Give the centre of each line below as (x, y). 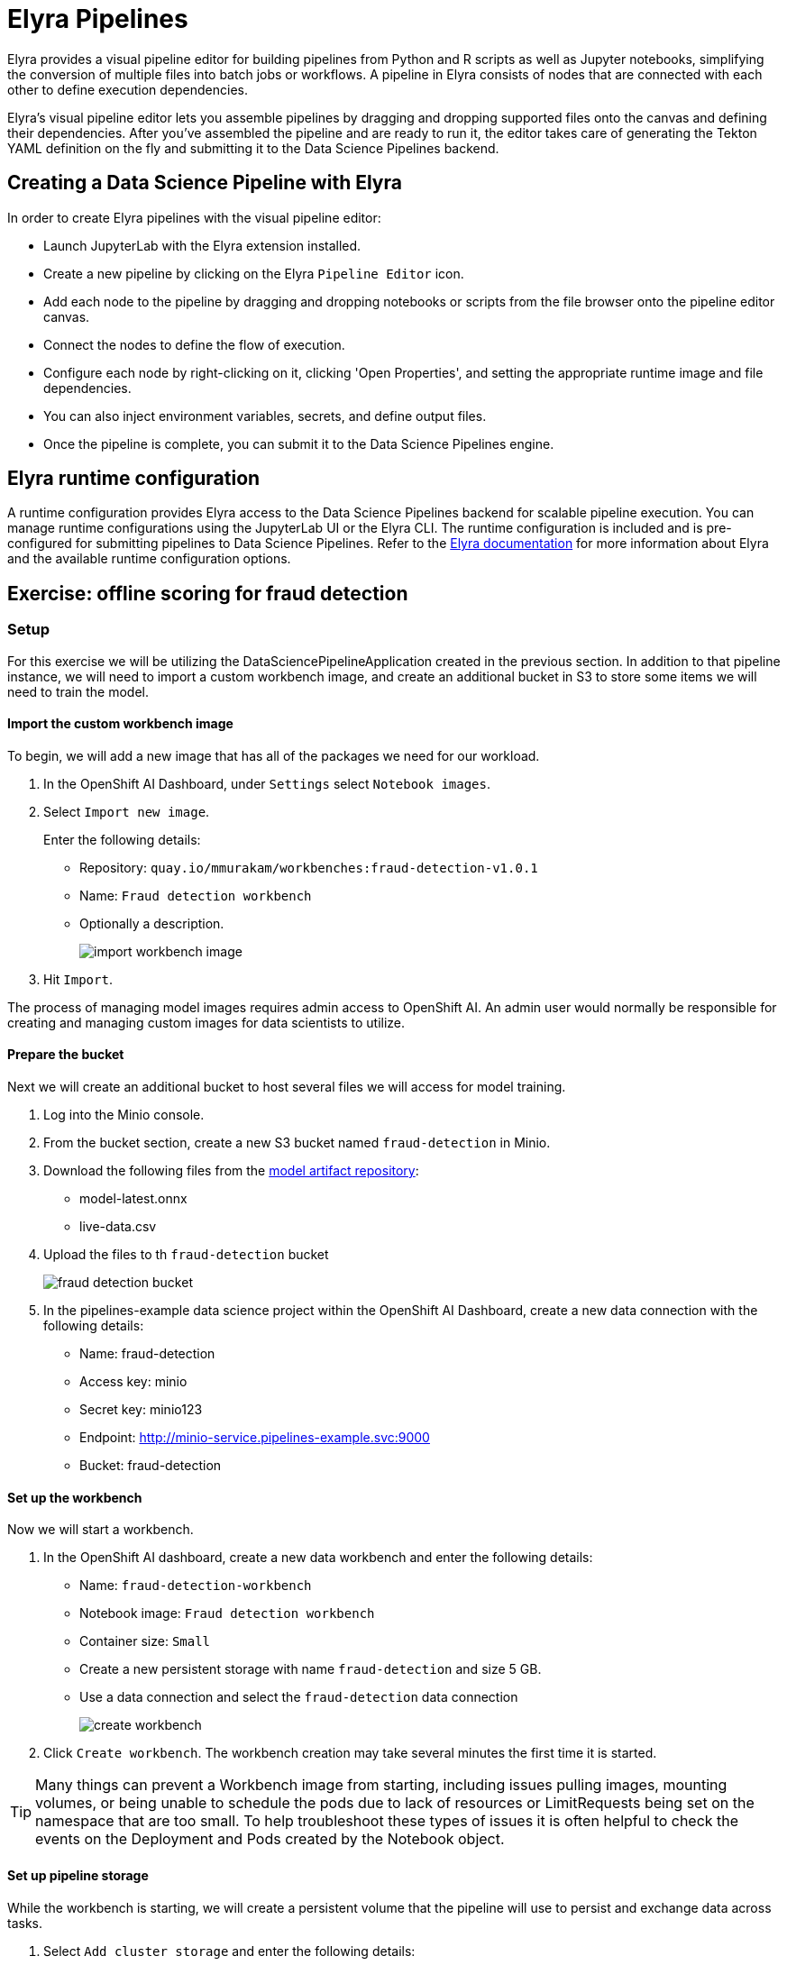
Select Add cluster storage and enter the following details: (229, 1951)
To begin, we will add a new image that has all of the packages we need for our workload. (274, 755)
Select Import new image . (127, 811)
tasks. (25, 1923)
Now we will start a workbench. (101, 1530)
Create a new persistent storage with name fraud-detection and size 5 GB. (311, 1669)
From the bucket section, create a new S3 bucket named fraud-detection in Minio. (297, 1143)
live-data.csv (118, 1227)
